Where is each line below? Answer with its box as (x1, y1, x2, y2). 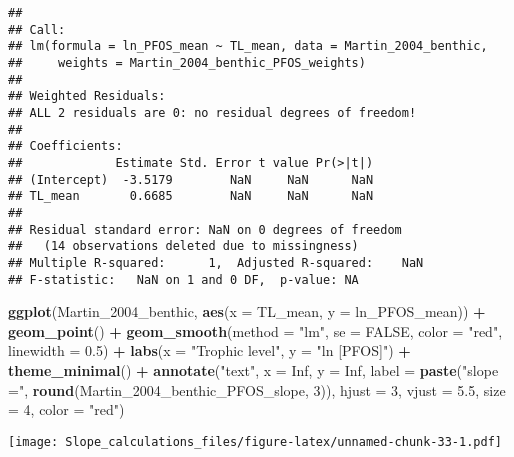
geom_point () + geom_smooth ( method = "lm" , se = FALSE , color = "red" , (8, 320, 503, 341)
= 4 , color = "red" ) (8, 399, 125, 420)
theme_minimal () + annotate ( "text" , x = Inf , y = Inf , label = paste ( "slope (8, 359, 499, 380)
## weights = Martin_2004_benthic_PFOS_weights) (8, 55, 366, 70)
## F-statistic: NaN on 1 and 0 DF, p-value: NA (8, 272, 359, 287)
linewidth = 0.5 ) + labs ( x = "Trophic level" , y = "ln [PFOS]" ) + (8, 340, 411, 361)
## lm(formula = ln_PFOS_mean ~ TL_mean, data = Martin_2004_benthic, (8, 39, 488, 54)
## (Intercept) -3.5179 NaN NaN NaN (8, 172, 374, 187)
